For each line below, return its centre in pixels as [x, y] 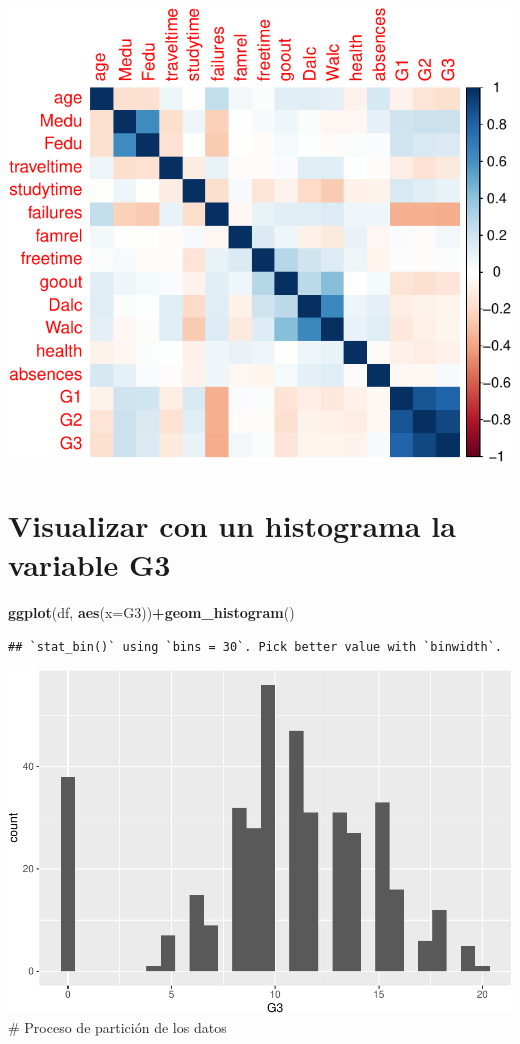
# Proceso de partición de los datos [117, 1026]
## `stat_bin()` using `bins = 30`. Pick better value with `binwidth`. [255, 646]
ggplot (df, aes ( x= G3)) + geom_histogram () [151, 611]
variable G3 [89, 563]
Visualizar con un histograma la [232, 524]
